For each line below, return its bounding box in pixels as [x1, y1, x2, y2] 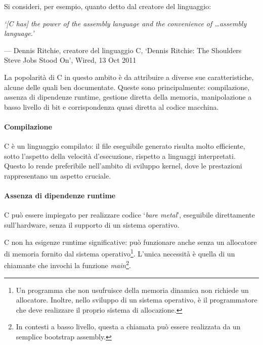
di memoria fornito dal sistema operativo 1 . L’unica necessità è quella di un [4, 247, 235, 258]
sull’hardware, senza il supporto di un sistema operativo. [4, 219, 180, 230]
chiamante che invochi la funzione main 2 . [4, 258, 131, 270]
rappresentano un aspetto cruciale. [4, 170, 111, 181]
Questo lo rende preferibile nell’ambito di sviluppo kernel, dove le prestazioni [4, 160, 242, 171]
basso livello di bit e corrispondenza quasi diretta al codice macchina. [4, 101, 219, 112]
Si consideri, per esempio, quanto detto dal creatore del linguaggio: [4, 1, 211, 11]
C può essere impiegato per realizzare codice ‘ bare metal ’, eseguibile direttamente [4, 209, 255, 220]
